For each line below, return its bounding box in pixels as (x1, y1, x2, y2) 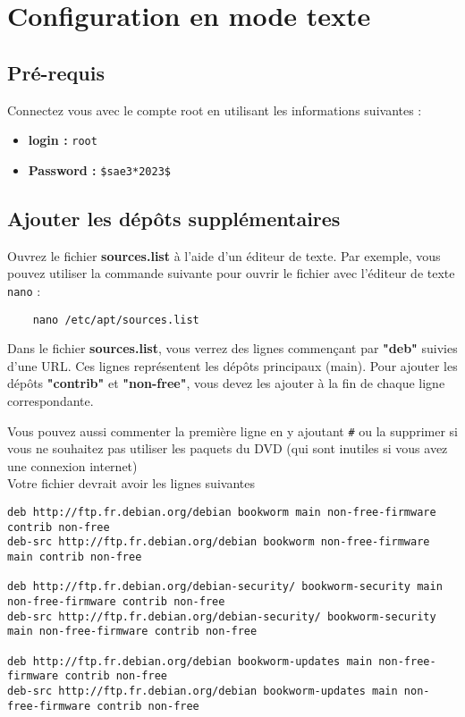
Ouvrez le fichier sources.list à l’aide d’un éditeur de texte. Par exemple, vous (7, 246, 441, 265)
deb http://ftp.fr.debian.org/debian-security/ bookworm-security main (7, 580, 443, 594)
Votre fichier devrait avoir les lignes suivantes (7, 474, 255, 493)
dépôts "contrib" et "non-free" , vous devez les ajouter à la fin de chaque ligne (7, 374, 445, 392)
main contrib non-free (7, 550, 142, 563)
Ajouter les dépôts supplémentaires (7, 204, 341, 232)
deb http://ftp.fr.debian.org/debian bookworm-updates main (7, 654, 373, 668)
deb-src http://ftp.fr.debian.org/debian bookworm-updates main (7, 684, 398, 697)
